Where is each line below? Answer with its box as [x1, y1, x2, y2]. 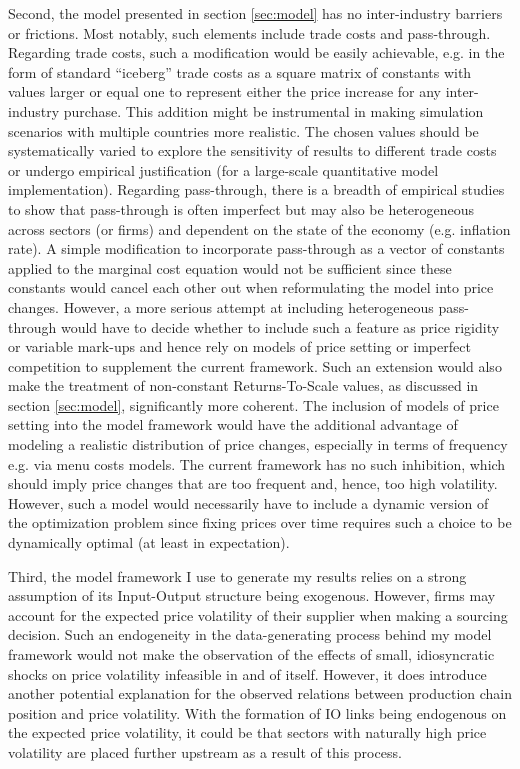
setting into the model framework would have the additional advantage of [8, 414, 458, 435]
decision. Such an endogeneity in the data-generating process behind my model [8, 624, 492, 645]
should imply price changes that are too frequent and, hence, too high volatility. [8, 473, 498, 494]
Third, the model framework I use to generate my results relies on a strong [8, 565, 467, 586]
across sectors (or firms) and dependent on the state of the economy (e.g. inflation [8, 218, 511, 239]
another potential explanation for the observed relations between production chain [8, 683, 513, 704]
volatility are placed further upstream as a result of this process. [8, 741, 402, 762]
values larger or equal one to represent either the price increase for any [8, 81, 441, 102]
